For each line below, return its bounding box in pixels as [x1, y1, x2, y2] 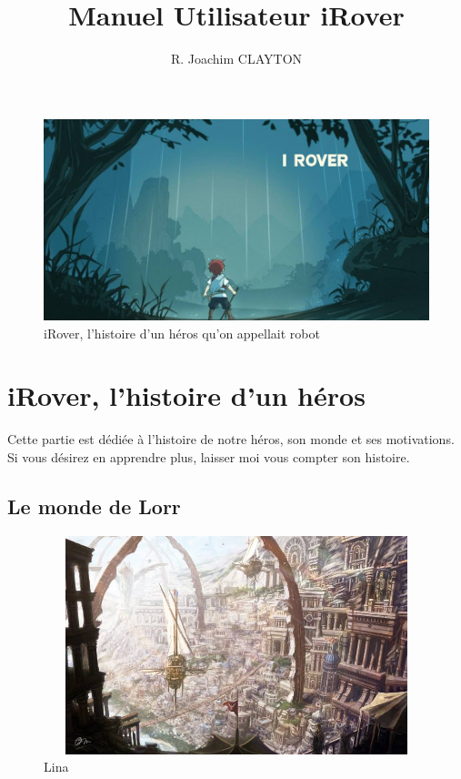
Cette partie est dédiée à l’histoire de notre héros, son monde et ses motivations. [7, 430, 455, 449]
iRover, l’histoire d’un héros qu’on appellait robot [44, 323, 320, 342]
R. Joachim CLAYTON [170, 49, 303, 68]
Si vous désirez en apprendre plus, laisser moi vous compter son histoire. [7, 447, 410, 466]
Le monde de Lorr [7, 491, 181, 520]
